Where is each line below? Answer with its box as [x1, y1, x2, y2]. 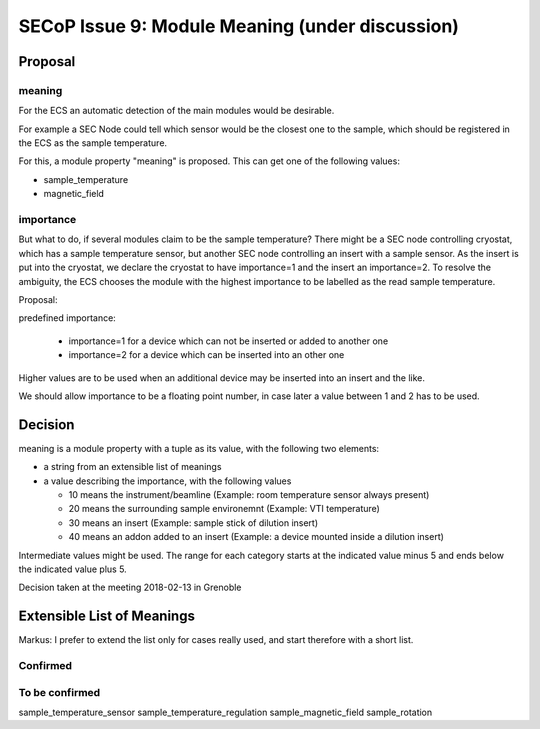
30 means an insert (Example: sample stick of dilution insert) [68, 516, 319, 529]
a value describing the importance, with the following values [43, 475, 292, 487]
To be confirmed [18, 685, 101, 699]
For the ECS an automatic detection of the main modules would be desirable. [18, 105, 335, 117]
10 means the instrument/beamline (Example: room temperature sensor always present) [68, 489, 430, 500]
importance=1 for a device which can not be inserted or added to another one [68, 335, 389, 347]
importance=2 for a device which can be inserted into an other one [68, 349, 345, 361]
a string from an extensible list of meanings [43, 461, 222, 473]
